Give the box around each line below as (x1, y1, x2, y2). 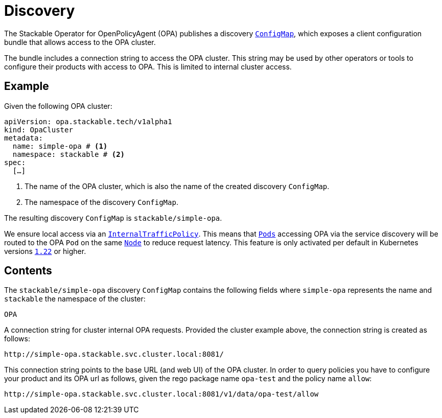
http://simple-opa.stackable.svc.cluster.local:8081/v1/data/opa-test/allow (4, 390, 319, 399)
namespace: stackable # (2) (12, 150, 125, 158)
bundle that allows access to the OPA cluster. (4, 37, 156, 47)
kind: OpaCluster (4, 125, 73, 134)
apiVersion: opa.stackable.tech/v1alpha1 (4, 117, 172, 126)
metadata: (4, 133, 43, 142)
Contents (4, 264, 52, 277)
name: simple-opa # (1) (12, 142, 108, 150)
